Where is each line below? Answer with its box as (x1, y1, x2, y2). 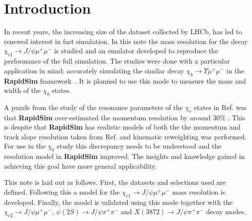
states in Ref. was (194, 102, 247, 112)
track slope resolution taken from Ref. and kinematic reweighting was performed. (4, 131, 247, 141)
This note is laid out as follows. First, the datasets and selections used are (4, 177, 226, 187)
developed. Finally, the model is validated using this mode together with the (4, 197, 233, 207)
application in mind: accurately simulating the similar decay (4, 65, 184, 75)
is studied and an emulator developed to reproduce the (54, 45, 218, 56)
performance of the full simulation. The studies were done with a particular (4, 56, 230, 66)
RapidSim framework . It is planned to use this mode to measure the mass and (4, 75, 246, 86)
